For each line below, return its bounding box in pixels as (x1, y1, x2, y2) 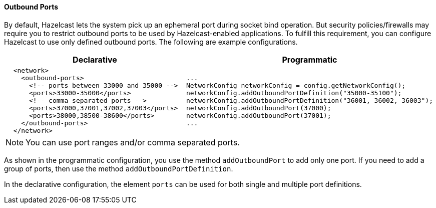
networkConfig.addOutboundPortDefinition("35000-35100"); (186, 89, 402, 97)
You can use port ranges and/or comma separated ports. (26, 137, 240, 147)
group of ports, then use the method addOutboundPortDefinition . (4, 164, 233, 173)
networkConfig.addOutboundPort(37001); (186, 111, 331, 119)
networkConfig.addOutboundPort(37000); (186, 104, 331, 112)
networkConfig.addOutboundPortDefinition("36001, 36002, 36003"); (186, 96, 433, 104)
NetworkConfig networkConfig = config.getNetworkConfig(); (186, 81, 406, 89)
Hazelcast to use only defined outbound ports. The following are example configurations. (4, 37, 298, 46)
